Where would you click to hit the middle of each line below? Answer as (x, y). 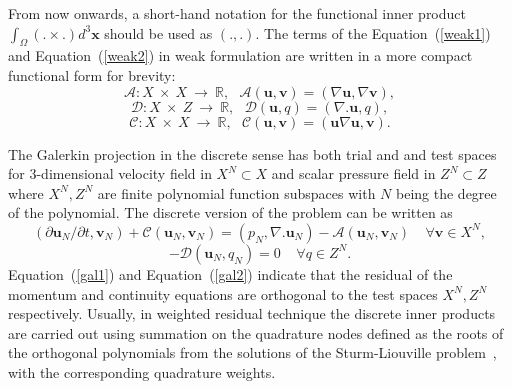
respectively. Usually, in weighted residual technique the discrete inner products (252, 313)
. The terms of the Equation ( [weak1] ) (373, 32)
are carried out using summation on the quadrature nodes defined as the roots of (256, 332)
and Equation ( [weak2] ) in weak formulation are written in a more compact (240, 55)
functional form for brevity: (92, 74)
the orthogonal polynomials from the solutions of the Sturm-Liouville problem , (252, 352)
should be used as (158, 32)
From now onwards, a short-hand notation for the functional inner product (237, 13)
